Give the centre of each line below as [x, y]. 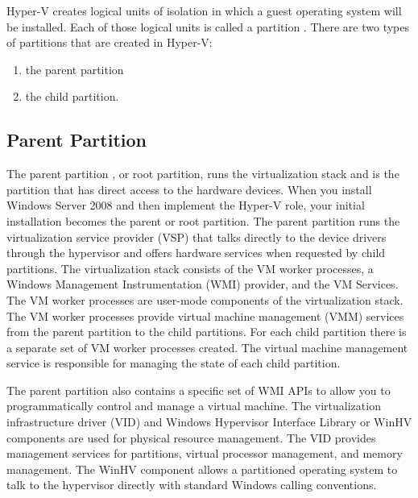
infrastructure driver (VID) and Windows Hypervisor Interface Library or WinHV [209, 422]
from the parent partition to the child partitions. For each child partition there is [207, 332]
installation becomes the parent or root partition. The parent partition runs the [203, 220]
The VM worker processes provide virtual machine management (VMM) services [205, 315]
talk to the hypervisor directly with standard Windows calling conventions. [192, 485]
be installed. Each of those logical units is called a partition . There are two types [208, 26]
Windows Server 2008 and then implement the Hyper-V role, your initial [186, 205]
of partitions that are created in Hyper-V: [110, 42]
